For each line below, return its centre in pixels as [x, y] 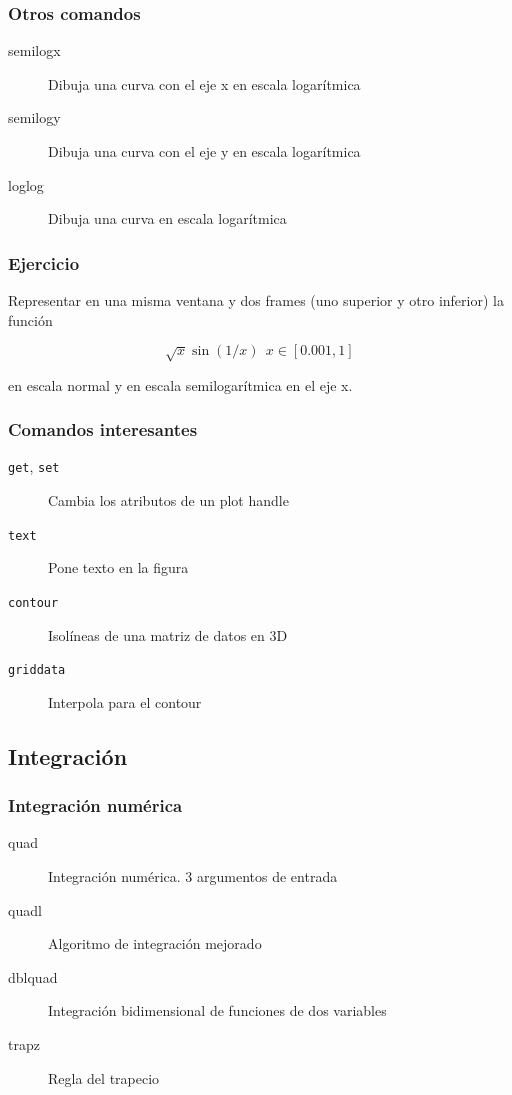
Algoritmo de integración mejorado [155, 943]
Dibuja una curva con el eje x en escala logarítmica [204, 83]
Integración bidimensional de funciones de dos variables [217, 1010]
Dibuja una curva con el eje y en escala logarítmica [204, 151]
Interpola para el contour [125, 701]
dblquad [33, 976]
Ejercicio [44, 262]
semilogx [34, 50]
